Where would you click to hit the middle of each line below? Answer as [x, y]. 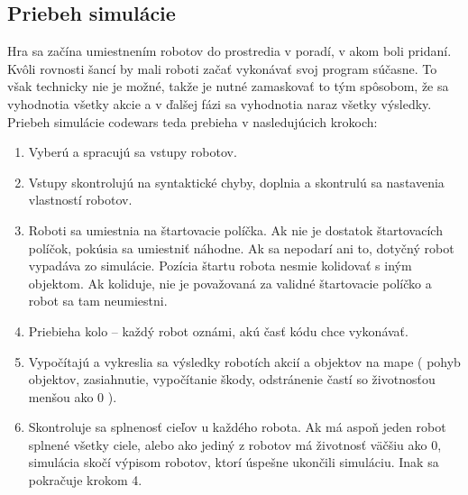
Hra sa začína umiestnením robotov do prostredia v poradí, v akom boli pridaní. [229, 51]
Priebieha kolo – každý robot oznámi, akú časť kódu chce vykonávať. [218, 330]
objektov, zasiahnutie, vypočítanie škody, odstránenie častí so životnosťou [232, 379]
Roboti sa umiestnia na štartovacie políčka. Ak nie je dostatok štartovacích [235, 229]
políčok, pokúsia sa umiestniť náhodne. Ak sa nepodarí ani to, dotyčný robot [241, 247]
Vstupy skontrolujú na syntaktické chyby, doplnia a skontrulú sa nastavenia [236, 182]
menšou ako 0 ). [73, 396]
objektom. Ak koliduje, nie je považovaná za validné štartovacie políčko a [230, 283]
